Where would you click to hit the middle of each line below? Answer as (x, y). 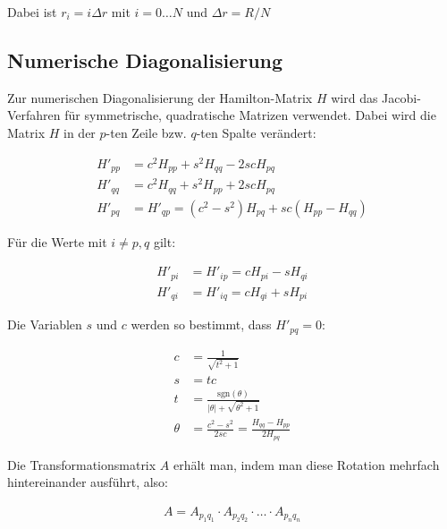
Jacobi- (401, 97)
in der (80, 132)
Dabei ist (32, 12)
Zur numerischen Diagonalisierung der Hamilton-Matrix (160, 97)
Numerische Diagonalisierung (145, 60)
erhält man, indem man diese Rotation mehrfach (306, 464)
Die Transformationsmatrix (82, 464)
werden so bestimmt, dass (201, 324)
